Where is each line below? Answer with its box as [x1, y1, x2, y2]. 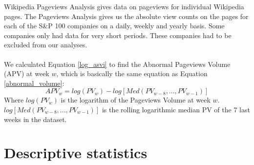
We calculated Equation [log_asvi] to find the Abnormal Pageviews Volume [4, 59, 231, 69]
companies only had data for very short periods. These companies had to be [4, 30, 232, 40]
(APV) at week [4, 68, 49, 79]
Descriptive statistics [4, 143, 148, 163]
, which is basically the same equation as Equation [56, 68, 208, 79]
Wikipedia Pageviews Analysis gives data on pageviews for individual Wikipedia [4, 1, 244, 11]
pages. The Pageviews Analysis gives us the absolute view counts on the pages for [4, 11, 249, 21]
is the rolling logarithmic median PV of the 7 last [102, 104, 250, 114]
